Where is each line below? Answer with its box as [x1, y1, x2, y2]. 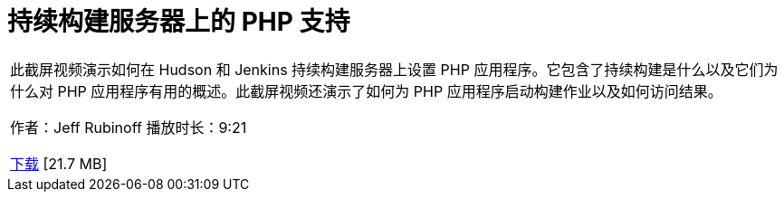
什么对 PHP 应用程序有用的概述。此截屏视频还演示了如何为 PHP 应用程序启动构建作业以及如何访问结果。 [10, 81, 722, 100]
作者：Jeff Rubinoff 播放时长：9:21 [10, 118, 247, 137]
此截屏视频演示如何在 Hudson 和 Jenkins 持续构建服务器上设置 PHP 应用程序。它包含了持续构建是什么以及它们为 [10, 60, 779, 79]
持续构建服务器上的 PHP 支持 [7, 6, 350, 37]
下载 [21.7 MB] [10, 154, 108, 173]
